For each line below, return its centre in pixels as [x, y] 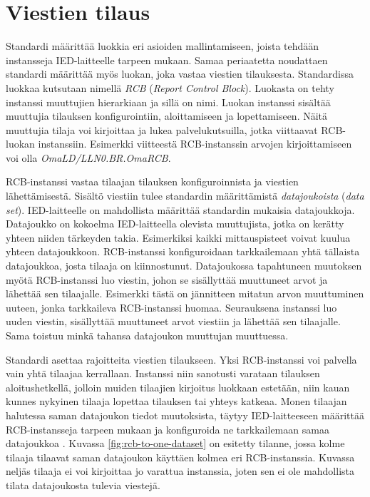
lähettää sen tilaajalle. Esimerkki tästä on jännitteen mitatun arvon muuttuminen [185, 293]
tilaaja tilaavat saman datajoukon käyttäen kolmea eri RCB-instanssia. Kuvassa [180, 457]
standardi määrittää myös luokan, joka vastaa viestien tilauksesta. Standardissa [180, 74]
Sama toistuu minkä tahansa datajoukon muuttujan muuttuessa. [147, 335]
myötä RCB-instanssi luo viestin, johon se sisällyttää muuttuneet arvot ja [167, 279]
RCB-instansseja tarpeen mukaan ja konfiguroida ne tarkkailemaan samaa [168, 429]
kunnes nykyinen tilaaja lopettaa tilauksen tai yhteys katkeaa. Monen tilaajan [176, 401]
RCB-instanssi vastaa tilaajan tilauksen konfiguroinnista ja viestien [152, 181]
